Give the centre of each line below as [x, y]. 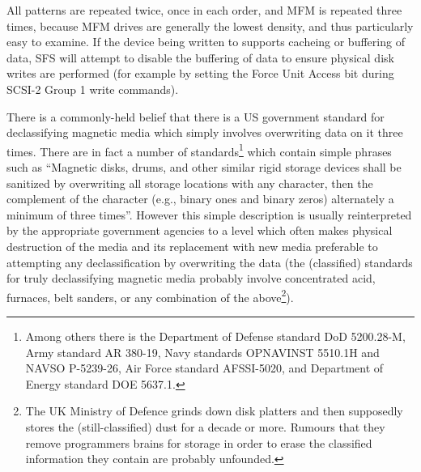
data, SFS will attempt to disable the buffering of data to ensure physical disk [200, 57]
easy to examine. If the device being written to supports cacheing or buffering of [206, 42]
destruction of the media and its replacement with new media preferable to [192, 246]
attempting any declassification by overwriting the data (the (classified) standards [210, 262]
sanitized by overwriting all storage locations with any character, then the [190, 183]
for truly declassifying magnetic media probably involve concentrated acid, [191, 278]
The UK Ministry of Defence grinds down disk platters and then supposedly [214, 411]
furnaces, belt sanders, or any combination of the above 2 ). [150, 296]
